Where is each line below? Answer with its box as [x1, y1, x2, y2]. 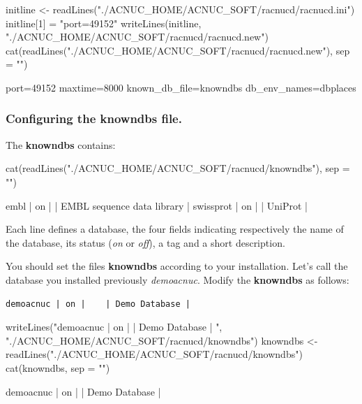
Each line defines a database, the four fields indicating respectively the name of [6, 222, 344, 236]
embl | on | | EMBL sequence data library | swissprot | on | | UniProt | [6, 198, 308, 212]
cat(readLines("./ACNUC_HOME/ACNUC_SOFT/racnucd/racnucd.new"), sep [6, 43, 350, 57]
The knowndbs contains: [6, 137, 116, 152]
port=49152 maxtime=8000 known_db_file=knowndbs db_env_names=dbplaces [6, 80, 356, 94]
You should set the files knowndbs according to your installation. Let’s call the [6, 259, 348, 273]
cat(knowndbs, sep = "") [6, 360, 110, 375]
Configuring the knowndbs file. [6, 110, 182, 127]
